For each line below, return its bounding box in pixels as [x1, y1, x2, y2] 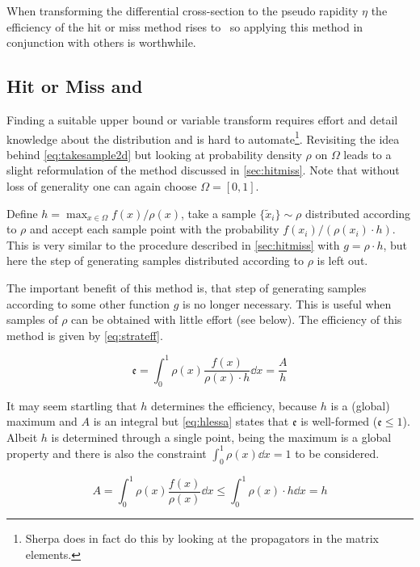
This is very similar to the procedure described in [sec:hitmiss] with [6, 236, 340, 253]
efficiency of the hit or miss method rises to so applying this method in [6, 18, 363, 35]
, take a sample [181, 204, 256, 221]
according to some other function [6, 295, 170, 312]
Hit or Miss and [6, 73, 143, 99]
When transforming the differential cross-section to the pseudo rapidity [6, 2, 359, 19]
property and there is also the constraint [6, 444, 207, 461]
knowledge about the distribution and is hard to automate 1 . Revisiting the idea [6, 128, 400, 147]
